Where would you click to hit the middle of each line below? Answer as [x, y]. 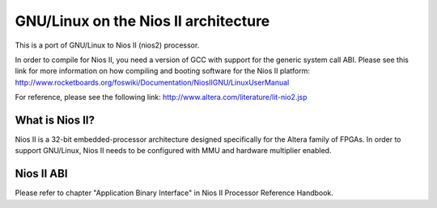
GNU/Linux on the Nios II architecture [142, 21]
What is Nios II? [55, 120]
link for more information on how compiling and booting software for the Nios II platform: [163, 71]
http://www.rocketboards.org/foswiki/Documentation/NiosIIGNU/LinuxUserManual [152, 82]
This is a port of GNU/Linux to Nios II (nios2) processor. [107, 45]
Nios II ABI [41, 174]
